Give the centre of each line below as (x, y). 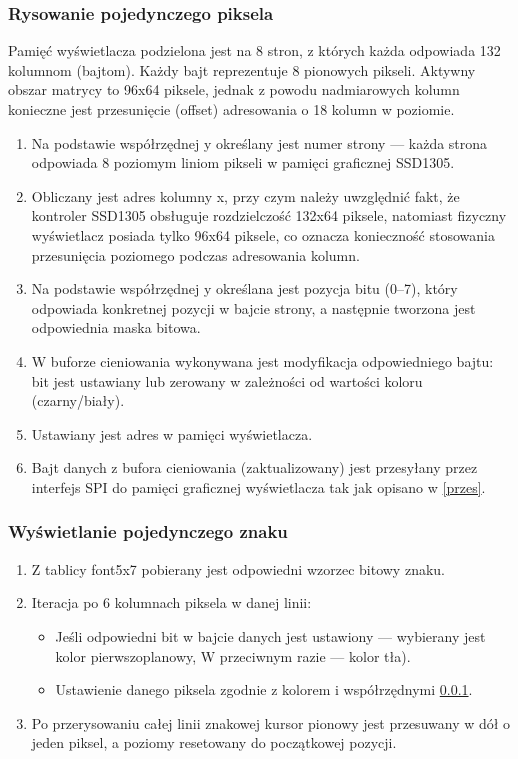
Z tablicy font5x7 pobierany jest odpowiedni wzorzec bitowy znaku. (238, 568)
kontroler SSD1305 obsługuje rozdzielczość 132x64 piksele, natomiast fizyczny (269, 215)
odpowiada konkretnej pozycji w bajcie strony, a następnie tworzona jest (253, 307)
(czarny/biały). (78, 400)
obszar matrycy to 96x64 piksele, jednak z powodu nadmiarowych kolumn (234, 89)
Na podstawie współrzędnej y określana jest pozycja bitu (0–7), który (244, 288)
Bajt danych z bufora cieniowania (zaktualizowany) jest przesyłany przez (254, 467)
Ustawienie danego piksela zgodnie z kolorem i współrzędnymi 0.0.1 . (264, 689)
